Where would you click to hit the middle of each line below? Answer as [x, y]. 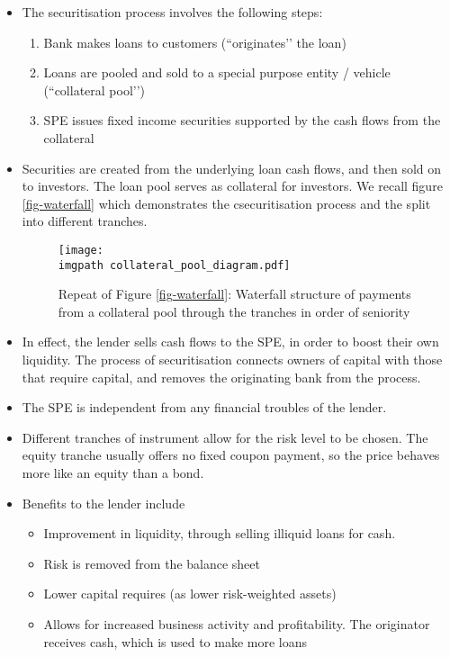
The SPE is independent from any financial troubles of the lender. [204, 407]
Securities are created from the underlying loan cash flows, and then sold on [232, 168]
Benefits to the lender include [103, 503]
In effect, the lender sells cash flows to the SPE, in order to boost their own [230, 342]
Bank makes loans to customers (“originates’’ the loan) [195, 42]
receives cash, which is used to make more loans [175, 641]
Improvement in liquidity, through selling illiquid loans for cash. [220, 533]
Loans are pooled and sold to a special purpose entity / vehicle [217, 72]
